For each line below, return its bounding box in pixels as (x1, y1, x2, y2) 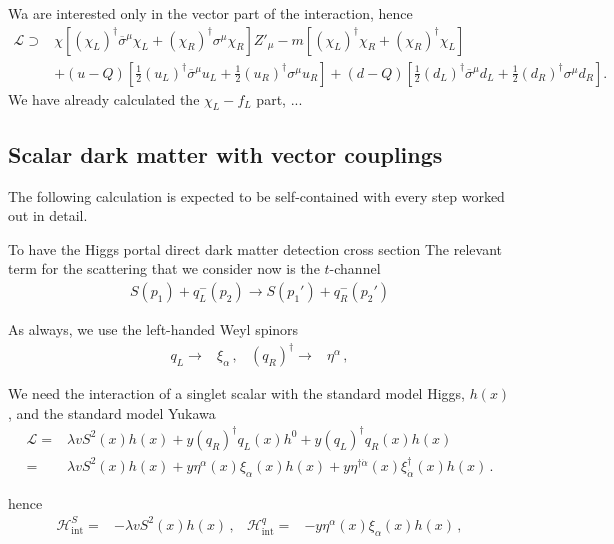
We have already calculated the (8, 88, 200, 109)
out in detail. (8, 205, 88, 226)
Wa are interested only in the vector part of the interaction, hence (8, 3, 413, 23)
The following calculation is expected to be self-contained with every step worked (8, 185, 505, 206)
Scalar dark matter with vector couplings (8, 138, 443, 169)
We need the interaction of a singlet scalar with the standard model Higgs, (8, 383, 465, 404)
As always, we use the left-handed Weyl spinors (8, 319, 299, 340)
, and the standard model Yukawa (8, 402, 216, 423)
